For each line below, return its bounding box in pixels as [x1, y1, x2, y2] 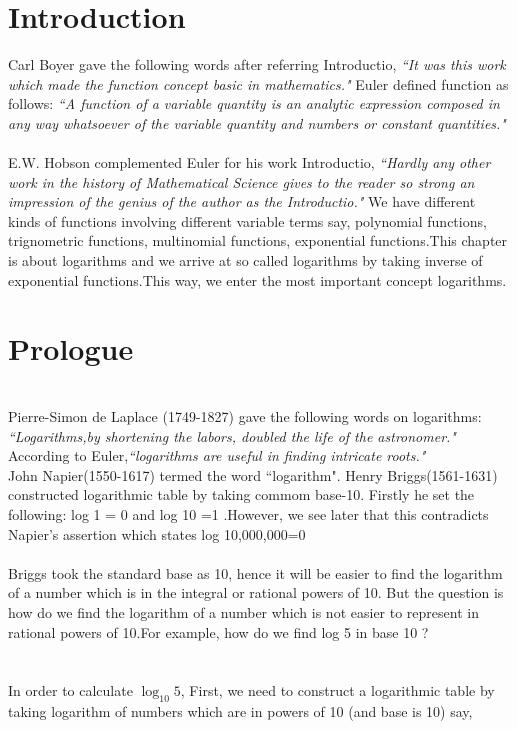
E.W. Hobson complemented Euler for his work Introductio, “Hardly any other [8, 152, 491, 173]
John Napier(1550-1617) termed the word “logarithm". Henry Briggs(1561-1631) [8, 464, 498, 485]
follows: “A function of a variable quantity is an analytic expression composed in [8, 93, 500, 114]
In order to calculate [8, 680, 133, 701]
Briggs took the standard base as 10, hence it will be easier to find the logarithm [8, 562, 503, 583]
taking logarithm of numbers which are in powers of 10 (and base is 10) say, [8, 701, 473, 722]
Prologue [8, 328, 134, 369]
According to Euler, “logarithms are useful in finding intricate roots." [8, 445, 426, 466]
